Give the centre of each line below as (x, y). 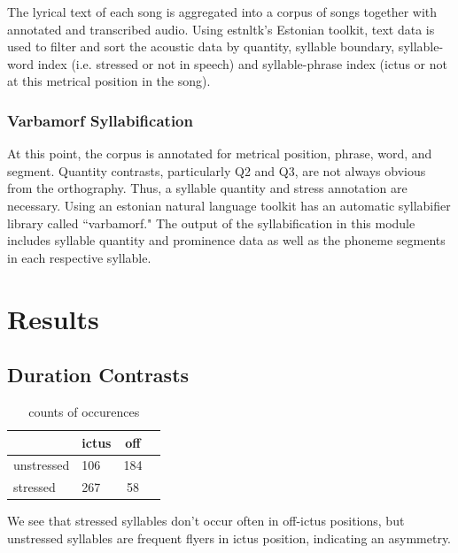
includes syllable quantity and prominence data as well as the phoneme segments (226, 240)
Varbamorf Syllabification (100, 120)
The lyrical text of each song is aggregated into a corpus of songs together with (222, 12)
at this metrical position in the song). (109, 81)
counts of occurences (84, 411)
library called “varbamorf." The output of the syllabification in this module (211, 223)
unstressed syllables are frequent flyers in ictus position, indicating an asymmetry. (229, 538)
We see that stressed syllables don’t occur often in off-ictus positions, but (206, 521)
